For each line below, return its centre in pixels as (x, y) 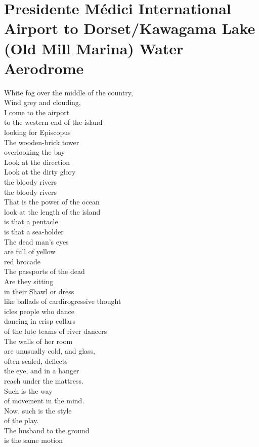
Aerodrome (44, 68)
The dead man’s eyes (36, 241)
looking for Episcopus (37, 132)
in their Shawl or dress (39, 291)
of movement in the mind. (44, 401)
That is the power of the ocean (52, 202)
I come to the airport (37, 112)
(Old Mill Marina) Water (94, 48)
